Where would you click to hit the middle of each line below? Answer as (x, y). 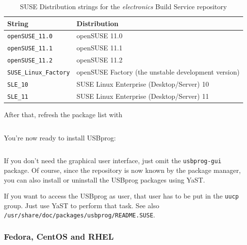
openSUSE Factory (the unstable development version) (158, 72)
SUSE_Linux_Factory (39, 73)
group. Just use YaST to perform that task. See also (82, 205)
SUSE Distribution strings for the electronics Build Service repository (123, 6)
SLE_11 (18, 97)
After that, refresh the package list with (63, 115)
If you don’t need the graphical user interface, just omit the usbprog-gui (113, 161)
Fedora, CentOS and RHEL (59, 236)
